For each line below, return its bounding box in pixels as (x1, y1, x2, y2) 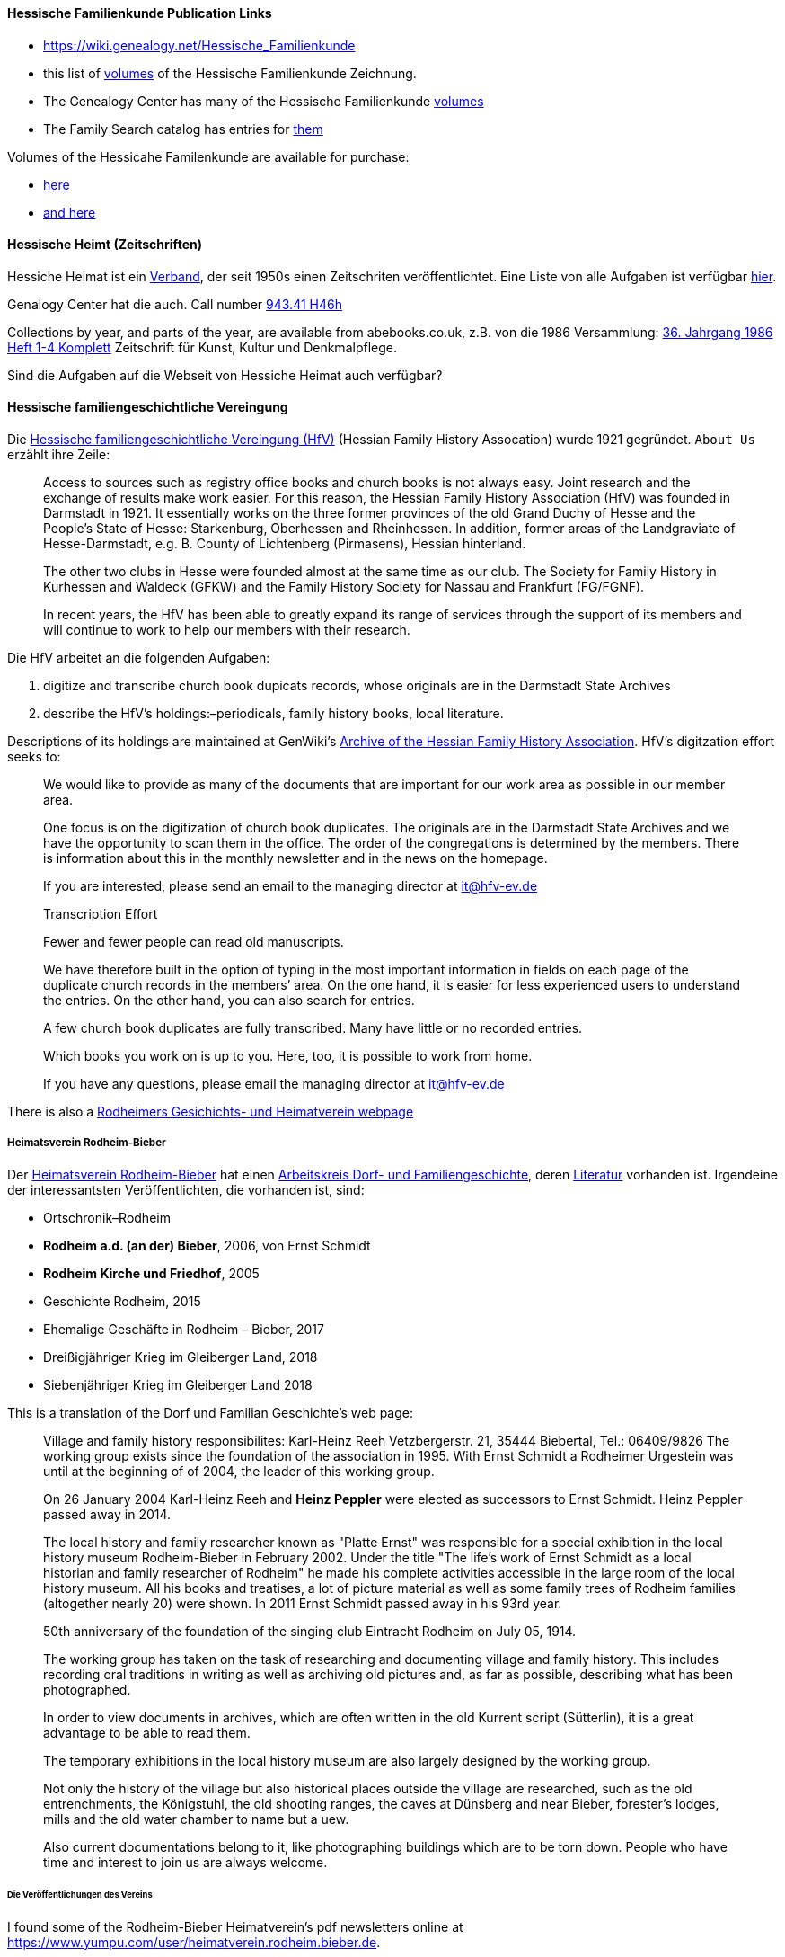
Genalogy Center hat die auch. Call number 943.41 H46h (7, 296, 342, 312)
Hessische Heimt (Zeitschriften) (7, 236, 202, 253)
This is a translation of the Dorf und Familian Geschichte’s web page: (7, 1404, 414, 1420)
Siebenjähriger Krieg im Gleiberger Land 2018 (43, 1376, 313, 1392)
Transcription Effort (43, 906, 158, 922)
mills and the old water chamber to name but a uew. (43, 1810, 349, 1827)
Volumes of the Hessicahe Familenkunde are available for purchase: (7, 148, 410, 165)
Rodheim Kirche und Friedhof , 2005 (43, 1265, 260, 1281)
